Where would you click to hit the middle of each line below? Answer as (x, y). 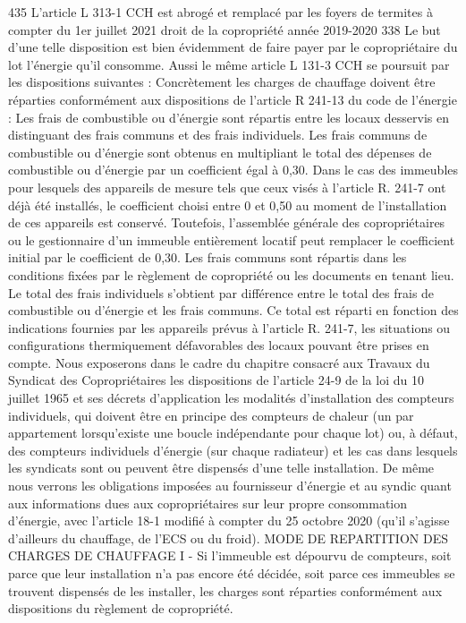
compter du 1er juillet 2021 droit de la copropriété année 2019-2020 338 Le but (225, 29)
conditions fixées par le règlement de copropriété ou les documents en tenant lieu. (231, 274)
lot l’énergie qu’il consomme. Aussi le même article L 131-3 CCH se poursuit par (229, 64)
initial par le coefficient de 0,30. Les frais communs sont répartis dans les (208, 257)
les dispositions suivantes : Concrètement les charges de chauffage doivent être (222, 82)
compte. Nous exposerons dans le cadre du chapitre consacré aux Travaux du (219, 362)
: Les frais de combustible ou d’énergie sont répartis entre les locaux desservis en (229, 117)
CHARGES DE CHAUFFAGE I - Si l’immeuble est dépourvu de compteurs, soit (230, 555)
